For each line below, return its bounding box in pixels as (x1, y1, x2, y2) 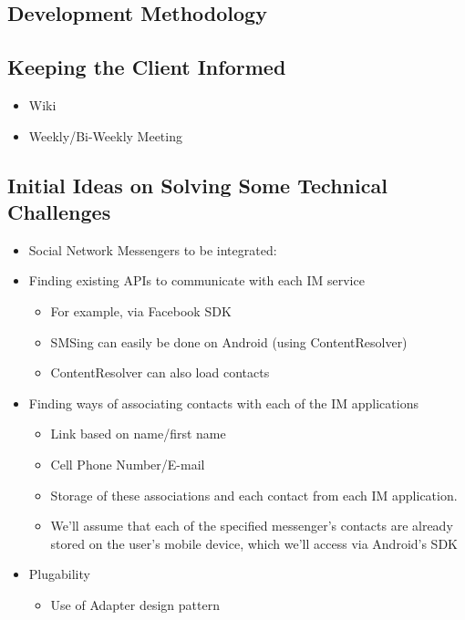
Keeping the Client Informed (7, 53, 286, 81)
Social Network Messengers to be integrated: (28, 240, 277, 259)
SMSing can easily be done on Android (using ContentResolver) (50, 332, 408, 351)
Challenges (7, 197, 111, 225)
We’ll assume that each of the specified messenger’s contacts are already (50, 516, 453, 535)
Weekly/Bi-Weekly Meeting (28, 126, 182, 145)
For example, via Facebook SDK (50, 301, 232, 320)
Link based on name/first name (50, 424, 226, 443)
